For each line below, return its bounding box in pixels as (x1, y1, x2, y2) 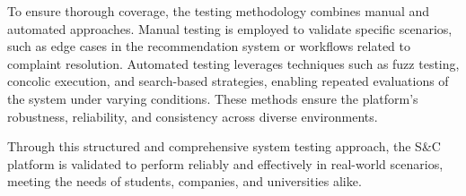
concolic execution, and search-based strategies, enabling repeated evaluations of (7, 72, 449, 90)
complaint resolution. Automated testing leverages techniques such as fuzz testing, (7, 54, 460, 72)
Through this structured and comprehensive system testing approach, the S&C (7, 137, 441, 156)
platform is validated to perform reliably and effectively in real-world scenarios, (7, 154, 444, 173)
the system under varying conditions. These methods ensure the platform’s (7, 89, 418, 107)
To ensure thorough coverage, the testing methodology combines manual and (7, 2, 430, 20)
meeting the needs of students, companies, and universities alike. (7, 172, 362, 191)
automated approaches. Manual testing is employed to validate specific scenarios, (7, 19, 453, 38)
